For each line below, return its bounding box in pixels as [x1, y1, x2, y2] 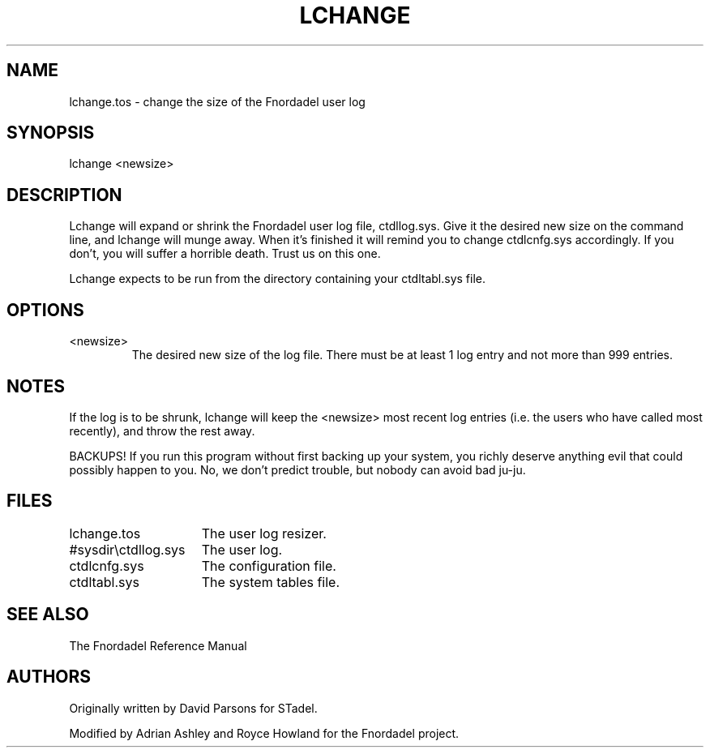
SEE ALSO [6, 604, 89, 625]
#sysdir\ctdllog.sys [69, 541, 186, 558]
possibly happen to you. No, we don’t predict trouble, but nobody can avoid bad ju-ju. [69, 462, 526, 477]
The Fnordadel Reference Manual [69, 638, 247, 653]
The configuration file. [201, 557, 336, 574]
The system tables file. [201, 573, 340, 590]
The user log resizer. [201, 525, 327, 542]
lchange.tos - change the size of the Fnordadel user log [69, 94, 366, 109]
